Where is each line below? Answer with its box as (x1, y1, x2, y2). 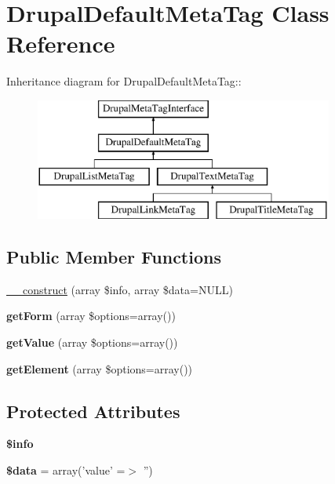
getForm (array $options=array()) (6, 308, 176, 324)
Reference (6, 27, 115, 60)
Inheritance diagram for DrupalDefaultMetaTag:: (6, 73, 242, 89)
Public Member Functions (6, 245, 221, 269)
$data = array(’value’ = (6, 462, 126, 479)
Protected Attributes (6, 398, 180, 423)
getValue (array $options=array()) (6, 334, 178, 351)
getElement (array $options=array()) (6, 360, 193, 377)
